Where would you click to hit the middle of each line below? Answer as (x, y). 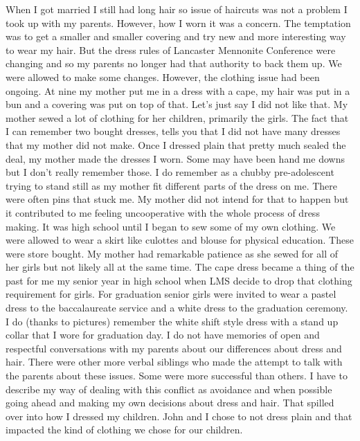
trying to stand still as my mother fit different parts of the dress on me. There (171, 185)
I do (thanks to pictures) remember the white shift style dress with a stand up (172, 321)
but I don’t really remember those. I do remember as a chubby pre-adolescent (170, 172)
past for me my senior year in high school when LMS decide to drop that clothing (179, 280)
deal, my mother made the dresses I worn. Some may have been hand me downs (175, 158)
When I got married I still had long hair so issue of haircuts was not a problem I (177, 9)
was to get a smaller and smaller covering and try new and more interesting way (176, 36)
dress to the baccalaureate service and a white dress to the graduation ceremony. (177, 308)
